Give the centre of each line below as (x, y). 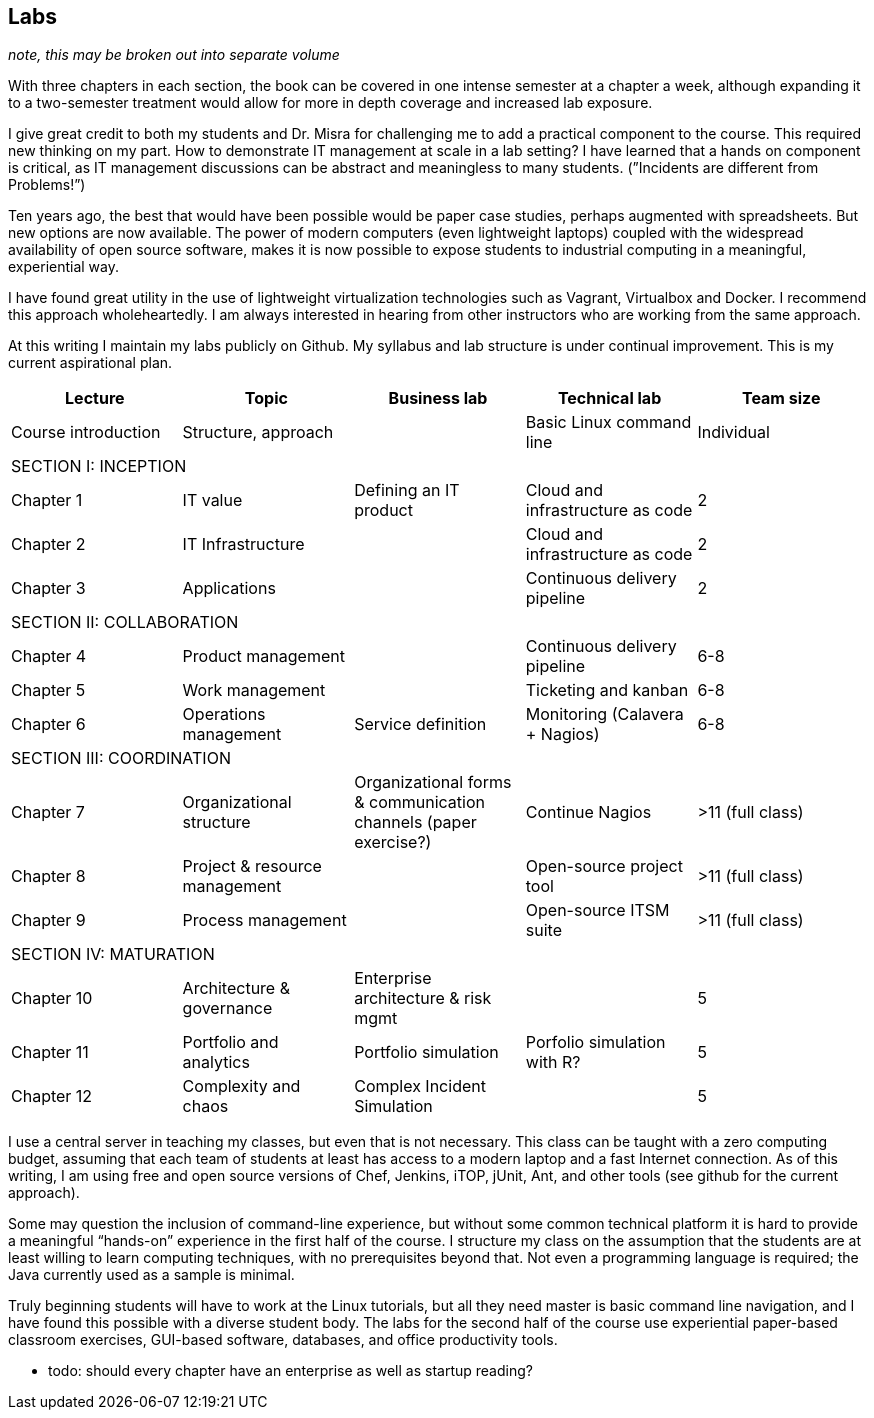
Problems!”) (47, 185)
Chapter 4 (49, 656)
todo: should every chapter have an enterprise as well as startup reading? (290, 1371)
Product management (263, 656)
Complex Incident (420, 1086)
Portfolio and (230, 1042)
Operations (224, 714)
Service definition (420, 724)
